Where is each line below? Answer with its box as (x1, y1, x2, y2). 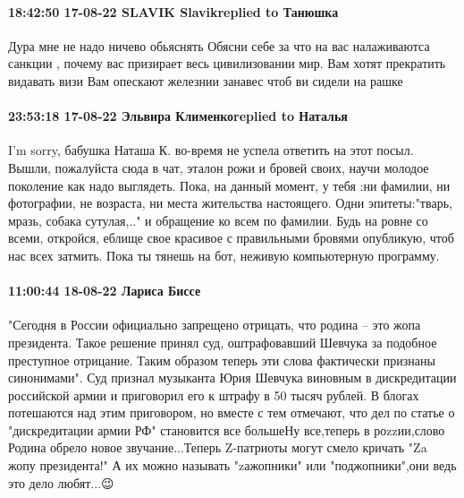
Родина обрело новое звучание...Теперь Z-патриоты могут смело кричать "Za (8, 438, 427, 457)
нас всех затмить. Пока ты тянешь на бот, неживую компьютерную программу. (8, 245, 440, 264)
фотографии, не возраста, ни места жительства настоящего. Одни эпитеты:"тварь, (8, 193, 452, 212)
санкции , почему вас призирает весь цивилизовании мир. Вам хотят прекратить (8, 54, 446, 73)
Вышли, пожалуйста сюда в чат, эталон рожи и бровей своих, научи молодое (8, 158, 429, 176)
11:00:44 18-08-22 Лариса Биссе (8, 281, 201, 300)
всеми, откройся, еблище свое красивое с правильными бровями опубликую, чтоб (8, 228, 454, 247)
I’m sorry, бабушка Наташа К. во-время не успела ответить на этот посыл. (8, 141, 414, 159)
